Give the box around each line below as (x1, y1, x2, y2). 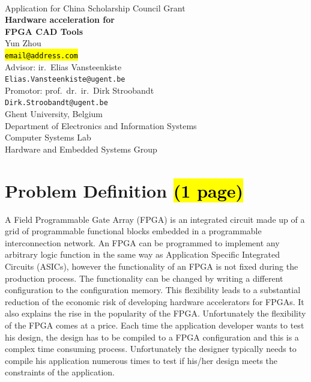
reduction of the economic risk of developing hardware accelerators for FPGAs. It (5, 295, 304, 308)
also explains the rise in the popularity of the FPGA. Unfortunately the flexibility (5, 307, 306, 320)
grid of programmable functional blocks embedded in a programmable (5, 225, 262, 237)
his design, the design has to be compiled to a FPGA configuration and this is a (5, 330, 299, 343)
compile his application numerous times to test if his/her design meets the (5, 354, 278, 366)
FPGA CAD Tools (5, 25, 83, 37)
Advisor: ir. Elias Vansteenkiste (5, 60, 122, 73)
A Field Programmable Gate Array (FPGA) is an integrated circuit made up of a (5, 213, 305, 225)
